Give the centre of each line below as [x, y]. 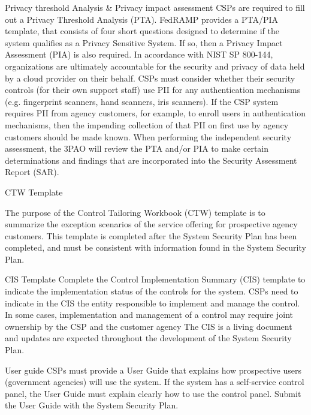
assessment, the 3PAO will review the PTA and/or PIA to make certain [137, 148]
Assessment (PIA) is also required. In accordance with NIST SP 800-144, [139, 54]
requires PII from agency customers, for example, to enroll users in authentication [155, 113]
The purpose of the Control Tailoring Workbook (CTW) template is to [135, 212]
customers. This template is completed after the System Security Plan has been [151, 235]
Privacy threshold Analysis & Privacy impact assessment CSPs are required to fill [155, 7]
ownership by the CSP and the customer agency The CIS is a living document [149, 326]
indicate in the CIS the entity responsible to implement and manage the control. [153, 303]
